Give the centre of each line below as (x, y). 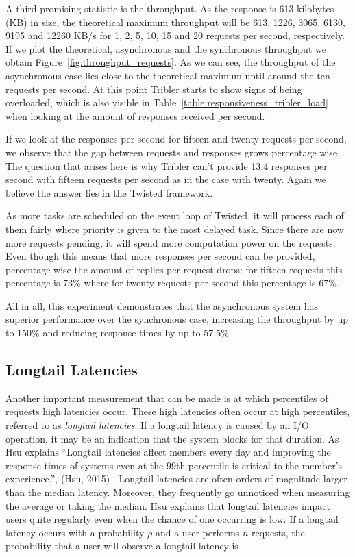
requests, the (278, 532)
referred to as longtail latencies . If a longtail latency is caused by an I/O (157, 425)
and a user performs (197, 532)
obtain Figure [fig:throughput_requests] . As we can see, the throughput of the (171, 62)
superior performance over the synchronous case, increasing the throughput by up (177, 319)
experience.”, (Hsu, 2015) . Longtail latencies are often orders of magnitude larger (176, 479)
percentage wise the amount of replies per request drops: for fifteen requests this (174, 269)
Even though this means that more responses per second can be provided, (160, 256)
